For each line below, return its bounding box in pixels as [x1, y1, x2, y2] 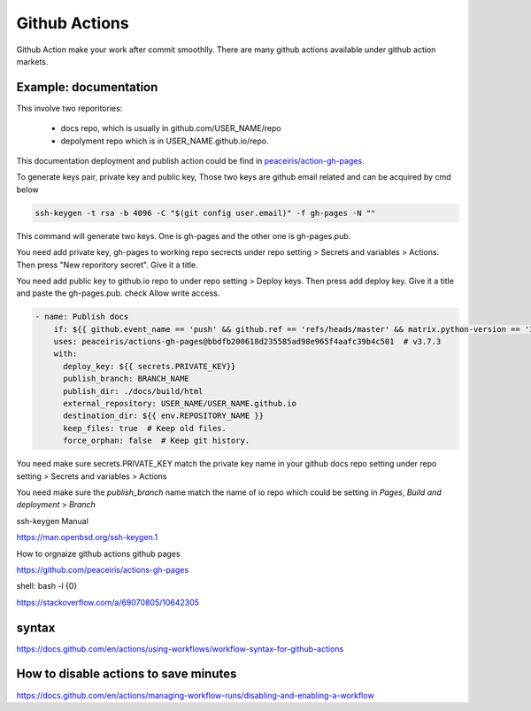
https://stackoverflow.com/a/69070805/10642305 [16, 597, 199, 607]
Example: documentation [16, 80, 158, 95]
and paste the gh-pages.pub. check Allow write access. [16, 288, 220, 298]
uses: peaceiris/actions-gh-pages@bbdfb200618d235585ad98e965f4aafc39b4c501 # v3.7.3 [53, 336, 442, 347]
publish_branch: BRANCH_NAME [63, 374, 189, 384]
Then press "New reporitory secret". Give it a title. [16, 259, 198, 270]
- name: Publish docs [35, 312, 129, 322]
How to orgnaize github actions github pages [16, 548, 181, 559]
